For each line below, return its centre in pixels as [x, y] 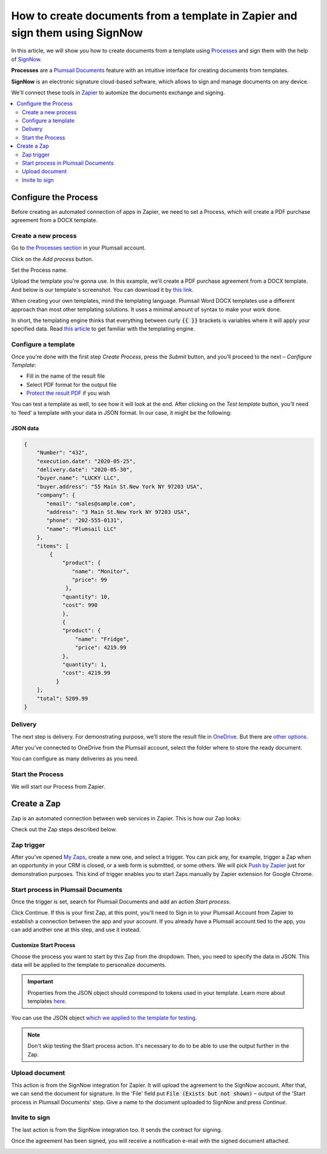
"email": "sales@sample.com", [91, 503]
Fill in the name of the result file [66, 376]
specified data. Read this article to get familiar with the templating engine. [103, 329]
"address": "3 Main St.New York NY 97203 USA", [118, 512]
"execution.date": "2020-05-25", [86, 461]
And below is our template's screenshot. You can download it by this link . [102, 289]
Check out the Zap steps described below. [64, 829]
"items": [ [53, 546]
